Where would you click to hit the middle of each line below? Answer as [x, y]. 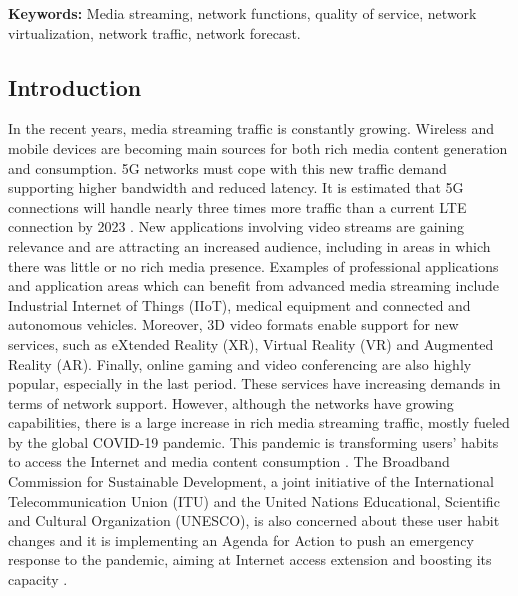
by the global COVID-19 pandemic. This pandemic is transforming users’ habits [253, 441]
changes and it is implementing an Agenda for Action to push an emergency [241, 539]
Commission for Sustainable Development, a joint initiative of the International [251, 481]
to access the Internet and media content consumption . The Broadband [229, 461]
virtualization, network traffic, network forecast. [154, 32]
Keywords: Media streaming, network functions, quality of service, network [242, 13]
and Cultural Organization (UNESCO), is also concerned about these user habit [254, 520]
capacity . [38, 579]
